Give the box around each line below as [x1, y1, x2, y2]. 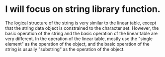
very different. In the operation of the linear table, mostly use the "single [5, 36, 153, 42]
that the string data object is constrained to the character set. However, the [5, 25, 159, 31]
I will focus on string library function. [5, 3, 161, 15]
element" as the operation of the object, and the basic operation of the [5, 41, 150, 47]
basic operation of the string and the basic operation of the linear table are [5, 30, 158, 36]
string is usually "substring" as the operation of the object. [5, 46, 125, 52]
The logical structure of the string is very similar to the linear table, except [5, 20, 157, 26]
